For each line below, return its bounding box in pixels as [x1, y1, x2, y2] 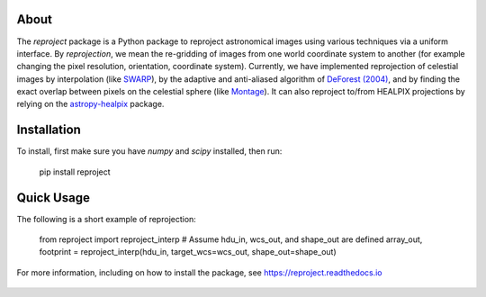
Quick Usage [16, 190, 90, 205]
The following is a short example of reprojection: [16, 213, 197, 224]
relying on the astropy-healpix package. [16, 99, 165, 110]
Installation [16, 122, 81, 138]
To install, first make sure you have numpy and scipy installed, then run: [16, 146, 283, 157]
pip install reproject [39, 166, 112, 177]
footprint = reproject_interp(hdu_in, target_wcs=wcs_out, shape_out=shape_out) [39, 247, 337, 257]
